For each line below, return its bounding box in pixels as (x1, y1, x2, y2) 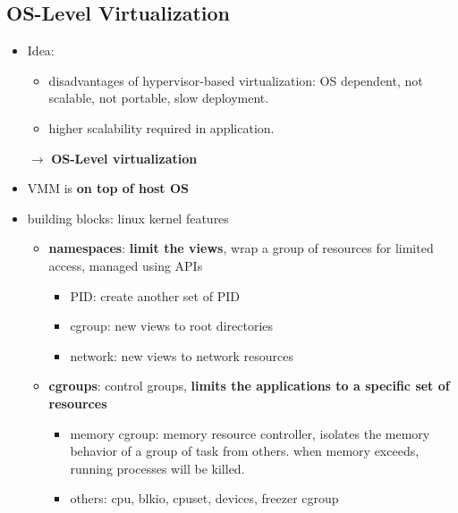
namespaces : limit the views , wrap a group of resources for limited (48, 239, 434, 257)
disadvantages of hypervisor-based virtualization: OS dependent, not (48, 71, 423, 89)
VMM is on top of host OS (27, 179, 190, 198)
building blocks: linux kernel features (27, 208, 229, 227)
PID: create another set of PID (70, 286, 240, 305)
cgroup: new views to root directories (70, 316, 274, 335)
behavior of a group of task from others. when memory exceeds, (70, 442, 420, 460)
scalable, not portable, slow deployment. (48, 88, 269, 107)
